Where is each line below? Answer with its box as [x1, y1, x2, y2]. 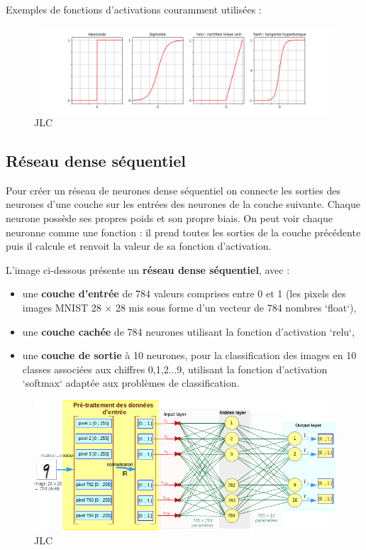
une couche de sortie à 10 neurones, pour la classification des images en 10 [22, 348, 357, 363]
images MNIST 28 [22, 300, 101, 315]
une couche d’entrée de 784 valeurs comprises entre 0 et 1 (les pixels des [22, 286, 346, 301]
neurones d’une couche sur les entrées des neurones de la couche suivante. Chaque [6, 197, 360, 211]
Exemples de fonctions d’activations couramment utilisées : [6, 2, 262, 16]
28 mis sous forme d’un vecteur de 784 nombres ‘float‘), [115, 300, 357, 315]
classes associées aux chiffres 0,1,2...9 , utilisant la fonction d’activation [22, 361, 328, 376]
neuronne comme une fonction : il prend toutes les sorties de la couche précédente [6, 224, 361, 239]
